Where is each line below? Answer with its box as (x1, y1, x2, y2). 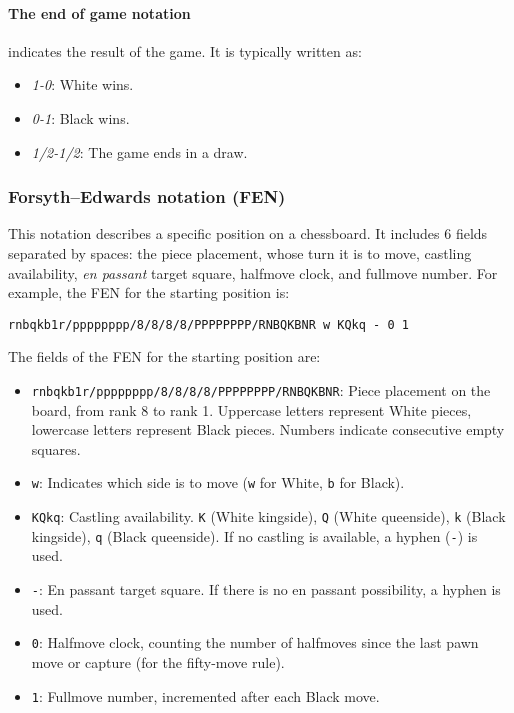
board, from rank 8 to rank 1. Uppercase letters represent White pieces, (31, 399, 472, 420)
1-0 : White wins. (31, 74, 134, 95)
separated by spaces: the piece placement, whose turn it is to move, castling (8, 242, 472, 263)
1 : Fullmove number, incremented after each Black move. (31, 685, 380, 706)
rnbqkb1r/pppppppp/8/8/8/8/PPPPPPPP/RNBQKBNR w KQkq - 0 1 (8, 317, 409, 332)
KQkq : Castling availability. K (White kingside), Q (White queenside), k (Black (31, 506, 506, 527)
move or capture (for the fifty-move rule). (31, 651, 285, 672)
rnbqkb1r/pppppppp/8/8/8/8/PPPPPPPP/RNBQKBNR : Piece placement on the (31, 380, 491, 401)
